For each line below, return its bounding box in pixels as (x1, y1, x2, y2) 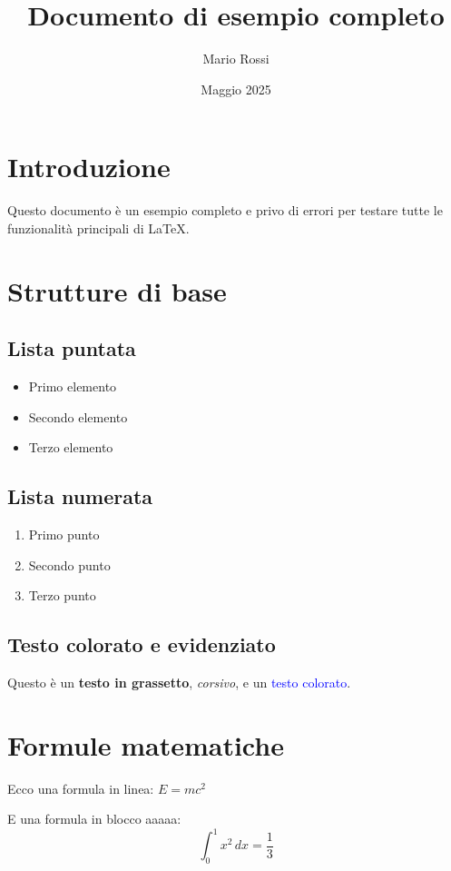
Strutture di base (7, 272, 227, 309)
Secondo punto (28, 555, 111, 574)
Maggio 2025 (201, 79, 271, 98)
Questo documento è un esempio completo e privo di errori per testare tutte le (7, 201, 443, 220)
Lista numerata (7, 482, 153, 510)
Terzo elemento (28, 438, 113, 457)
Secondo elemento (28, 407, 128, 426)
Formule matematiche (7, 726, 284, 763)
